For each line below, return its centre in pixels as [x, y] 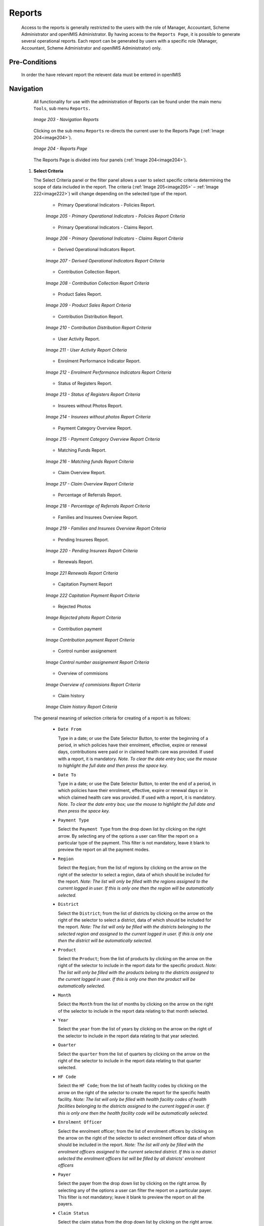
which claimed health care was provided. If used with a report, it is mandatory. [137, 797]
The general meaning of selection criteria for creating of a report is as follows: [112, 718]
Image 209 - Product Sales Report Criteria [88, 305]
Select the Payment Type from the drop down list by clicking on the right [132, 829]
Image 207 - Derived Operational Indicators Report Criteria [105, 260]
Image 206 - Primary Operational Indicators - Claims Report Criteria [114, 238]
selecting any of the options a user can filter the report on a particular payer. [135, 1190]
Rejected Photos [75, 606]
